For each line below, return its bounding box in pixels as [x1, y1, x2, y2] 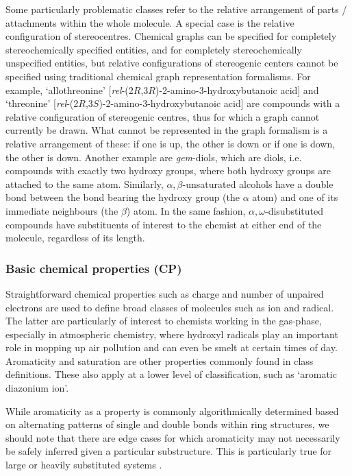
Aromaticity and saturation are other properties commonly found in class [5, 353, 314, 368]
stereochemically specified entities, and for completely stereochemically [5, 42, 302, 56]
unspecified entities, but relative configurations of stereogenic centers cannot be [5, 56, 338, 70]
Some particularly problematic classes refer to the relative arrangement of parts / [5, 2, 347, 16]
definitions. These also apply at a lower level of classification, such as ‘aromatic [5, 367, 337, 381]
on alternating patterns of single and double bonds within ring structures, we [5, 417, 329, 431]
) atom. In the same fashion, [126, 203, 246, 217]
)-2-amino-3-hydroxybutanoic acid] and [155, 82, 319, 97]
